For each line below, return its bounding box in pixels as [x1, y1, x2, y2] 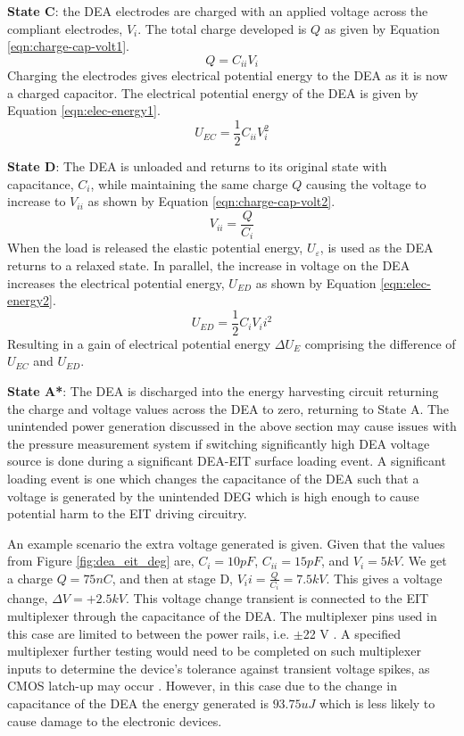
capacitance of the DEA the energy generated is [7, 693, 269, 712]
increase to [7, 192, 66, 211]
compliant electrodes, [7, 19, 123, 37]
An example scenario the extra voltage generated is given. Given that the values [7, 533, 445, 552]
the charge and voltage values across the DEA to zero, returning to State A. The [7, 399, 450, 418]
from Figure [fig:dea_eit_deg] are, [7, 551, 195, 570]
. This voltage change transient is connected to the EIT [125, 589, 429, 608]
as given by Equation [324, 19, 440, 37]
